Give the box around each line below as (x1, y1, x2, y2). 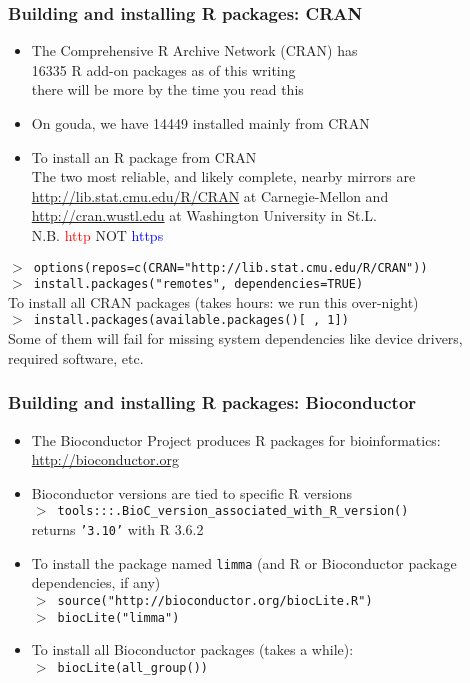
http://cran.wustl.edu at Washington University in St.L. (31, 205, 377, 226)
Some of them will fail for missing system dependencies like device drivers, (8, 328, 463, 349)
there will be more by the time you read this (31, 79, 304, 100)
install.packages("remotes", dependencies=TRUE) (33, 277, 364, 292)
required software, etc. (8, 347, 144, 368)
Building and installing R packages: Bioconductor (8, 390, 417, 415)
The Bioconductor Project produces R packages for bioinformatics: (31, 429, 441, 450)
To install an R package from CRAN (31, 146, 257, 167)
